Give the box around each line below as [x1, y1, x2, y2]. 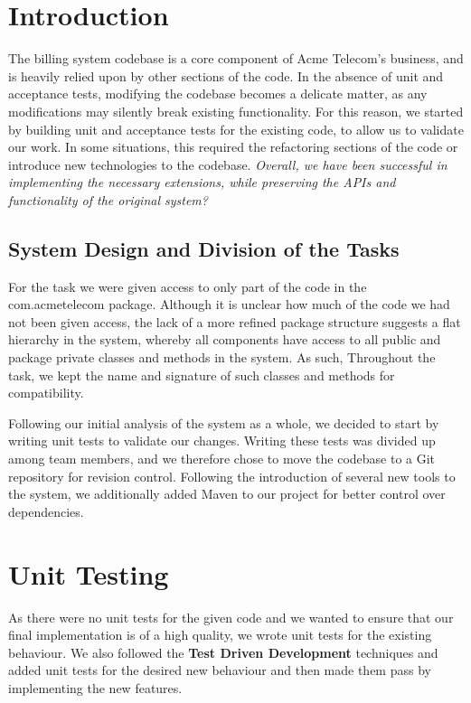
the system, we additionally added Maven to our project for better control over [8, 484, 446, 503]
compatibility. [8, 383, 84, 402]
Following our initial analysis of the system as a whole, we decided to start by [8, 413, 439, 432]
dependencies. [8, 501, 84, 520]
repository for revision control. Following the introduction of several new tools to [8, 466, 456, 485]
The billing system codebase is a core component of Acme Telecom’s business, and [8, 49, 464, 68]
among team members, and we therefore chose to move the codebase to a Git [8, 449, 436, 468]
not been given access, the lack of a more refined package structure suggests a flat [8, 312, 461, 331]
